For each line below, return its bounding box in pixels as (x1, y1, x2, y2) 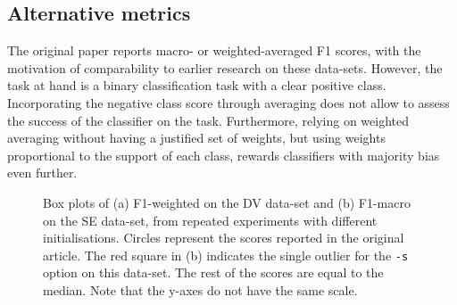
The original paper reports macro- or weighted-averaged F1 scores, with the (7, 41, 421, 60)
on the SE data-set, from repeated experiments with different (43, 210, 378, 229)
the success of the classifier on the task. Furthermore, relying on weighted (7, 111, 409, 129)
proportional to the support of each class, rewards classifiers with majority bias (7, 145, 440, 164)
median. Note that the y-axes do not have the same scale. (43, 280, 358, 299)
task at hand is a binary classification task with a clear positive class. (7, 76, 386, 95)
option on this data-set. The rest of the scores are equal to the (43, 263, 384, 282)
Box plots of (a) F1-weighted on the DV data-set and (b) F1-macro (43, 193, 411, 211)
